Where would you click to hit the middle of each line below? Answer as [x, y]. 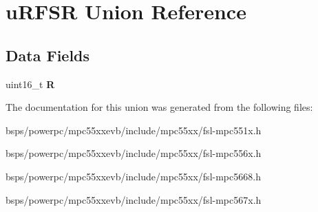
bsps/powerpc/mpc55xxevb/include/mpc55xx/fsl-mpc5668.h [133, 176]
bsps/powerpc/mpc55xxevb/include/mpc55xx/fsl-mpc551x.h [134, 130]
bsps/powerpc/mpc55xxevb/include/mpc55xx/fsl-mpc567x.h [134, 199]
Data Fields [48, 55]
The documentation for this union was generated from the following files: [159, 107]
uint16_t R [30, 84]
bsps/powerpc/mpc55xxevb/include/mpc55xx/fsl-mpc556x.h [134, 153]
